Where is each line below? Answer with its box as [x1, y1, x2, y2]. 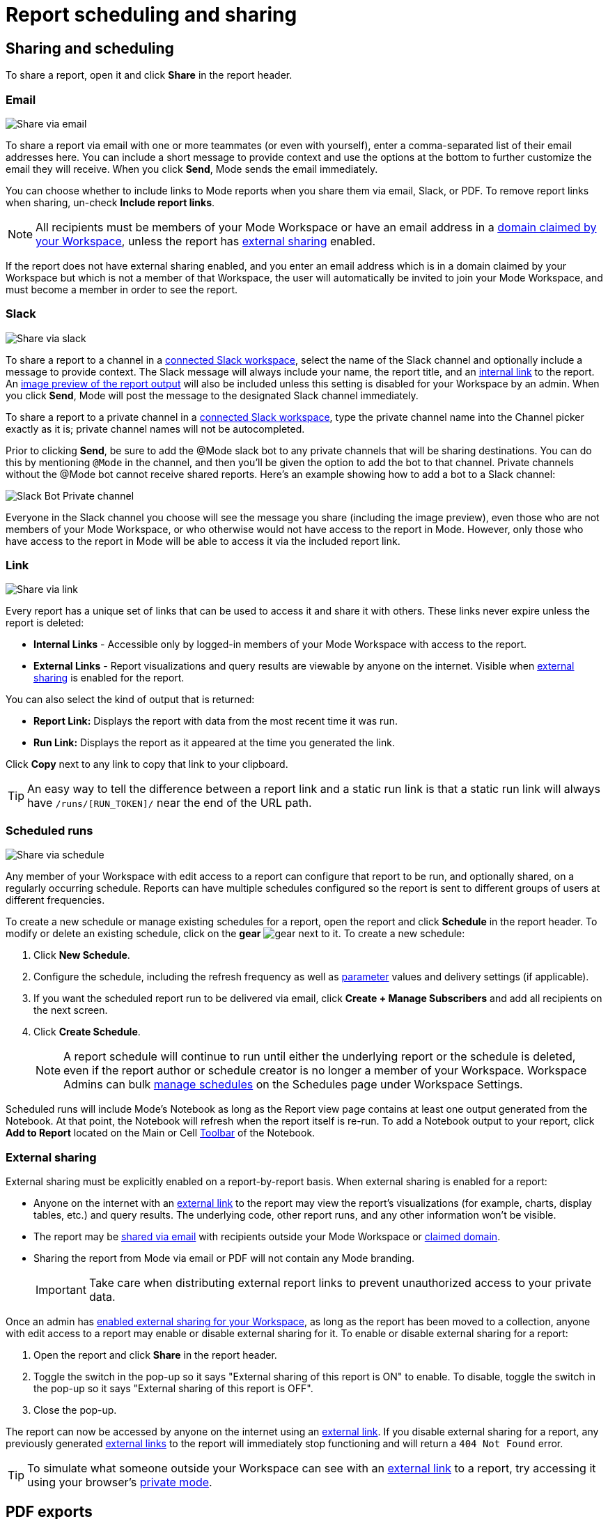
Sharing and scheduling [6, 39, 174, 57]
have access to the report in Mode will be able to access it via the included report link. [6, 534, 400, 547]
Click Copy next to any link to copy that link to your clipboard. [6, 758, 288, 771]
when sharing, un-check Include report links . [6, 196, 215, 208]
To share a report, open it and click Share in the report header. [6, 69, 293, 82]
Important [36, 1282, 86, 1297]
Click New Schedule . [33, 949, 130, 962]
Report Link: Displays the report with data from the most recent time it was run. [33, 715, 398, 727]
